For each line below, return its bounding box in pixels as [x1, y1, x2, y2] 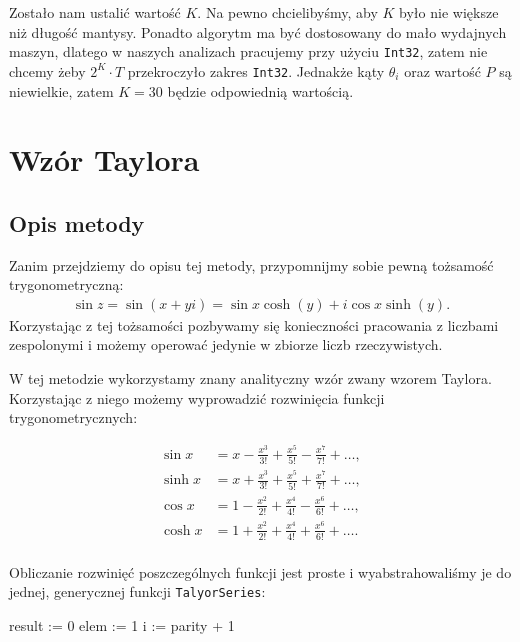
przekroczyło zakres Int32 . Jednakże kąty [127, 60, 385, 81]
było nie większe [399, 2, 499, 22]
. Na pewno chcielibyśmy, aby [197, 2, 378, 22]
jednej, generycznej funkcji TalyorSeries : [9, 581, 266, 602]
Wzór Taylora [9, 139, 200, 180]
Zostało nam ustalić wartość [9, 2, 181, 22]
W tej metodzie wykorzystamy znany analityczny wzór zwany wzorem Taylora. [9, 368, 492, 389]
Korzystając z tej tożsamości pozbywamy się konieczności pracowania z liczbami [9, 314, 499, 335]
